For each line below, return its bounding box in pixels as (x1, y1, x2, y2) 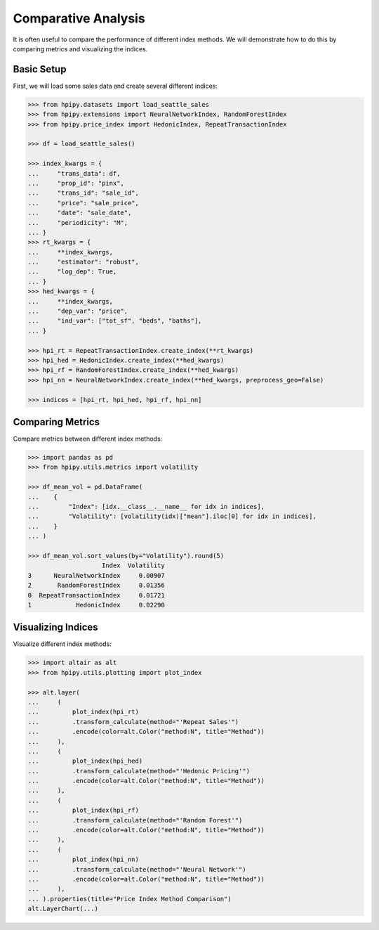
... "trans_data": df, (27, 169, 121, 177)
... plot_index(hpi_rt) (27, 708, 140, 716)
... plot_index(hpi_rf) (27, 806, 140, 815)
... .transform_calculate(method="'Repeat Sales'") (27, 718, 239, 725)
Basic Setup (13, 63, 67, 75)
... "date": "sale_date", (27, 209, 132, 217)
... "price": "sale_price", (27, 199, 140, 207)
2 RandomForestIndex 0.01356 (27, 581, 165, 590)
